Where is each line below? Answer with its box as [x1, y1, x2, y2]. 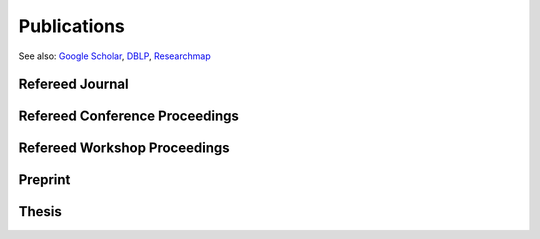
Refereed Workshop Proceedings [18, 140, 230, 157]
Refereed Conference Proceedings [18, 108, 240, 125]
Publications [18, 15, 125, 37]
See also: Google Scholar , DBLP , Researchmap [18, 50, 211, 62]
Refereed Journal [18, 76, 129, 93]
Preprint [18, 171, 71, 189]
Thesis [18, 203, 62, 220]
